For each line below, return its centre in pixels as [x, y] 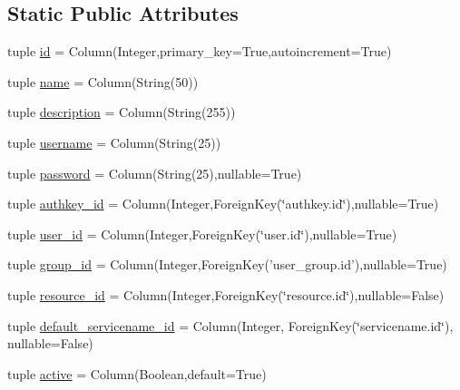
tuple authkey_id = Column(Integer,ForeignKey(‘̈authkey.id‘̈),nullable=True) [223, 204]
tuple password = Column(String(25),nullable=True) [155, 173]
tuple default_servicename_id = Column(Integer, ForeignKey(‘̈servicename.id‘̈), [230, 325]
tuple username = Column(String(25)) [114, 142]
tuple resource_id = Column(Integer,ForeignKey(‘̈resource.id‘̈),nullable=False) [226, 294]
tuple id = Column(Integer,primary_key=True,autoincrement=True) [200, 51]
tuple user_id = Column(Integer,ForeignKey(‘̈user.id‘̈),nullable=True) [202, 234]
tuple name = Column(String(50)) [103, 81]
